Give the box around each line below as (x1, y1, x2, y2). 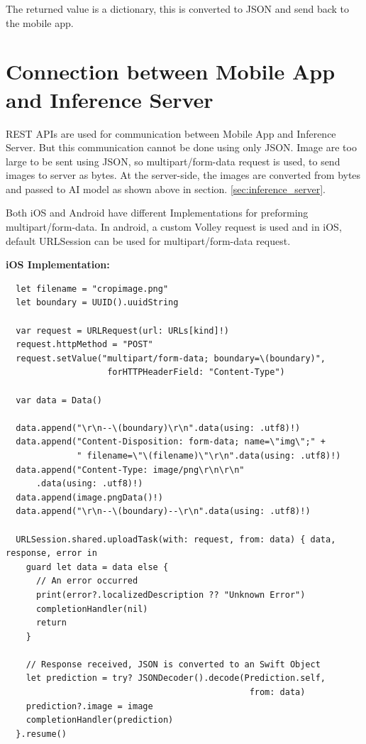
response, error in (6, 548, 97, 559)
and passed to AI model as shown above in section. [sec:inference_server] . (6, 181, 326, 196)
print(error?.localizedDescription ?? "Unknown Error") (35, 589, 306, 600)
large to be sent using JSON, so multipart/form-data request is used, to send (6, 153, 340, 168)
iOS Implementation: (6, 257, 110, 272)
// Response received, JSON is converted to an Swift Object (26, 659, 321, 669)
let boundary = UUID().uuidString (16, 297, 179, 308)
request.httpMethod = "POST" (16, 339, 153, 350)
